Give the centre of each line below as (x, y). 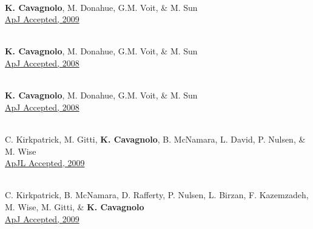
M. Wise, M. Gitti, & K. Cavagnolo (75, 206)
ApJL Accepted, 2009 (45, 163)
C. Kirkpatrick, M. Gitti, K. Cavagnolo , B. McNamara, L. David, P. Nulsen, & (155, 139)
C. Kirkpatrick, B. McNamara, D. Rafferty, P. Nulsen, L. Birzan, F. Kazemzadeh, (157, 195)
